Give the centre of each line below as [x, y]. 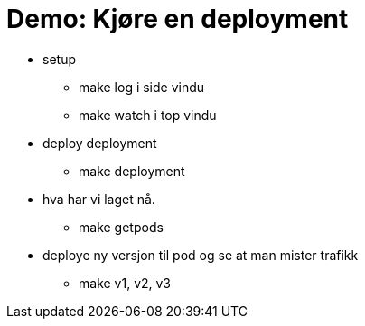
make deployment [132, 171]
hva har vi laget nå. [99, 199]
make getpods [121, 227]
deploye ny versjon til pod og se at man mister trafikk [201, 255]
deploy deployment [100, 143]
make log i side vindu [142, 87]
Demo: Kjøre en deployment [178, 19]
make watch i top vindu [148, 115]
